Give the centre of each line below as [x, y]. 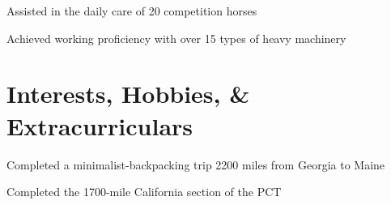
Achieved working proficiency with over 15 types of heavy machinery [176, 38]
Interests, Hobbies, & [128, 94]
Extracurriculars [100, 125]
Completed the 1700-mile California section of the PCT [144, 192]
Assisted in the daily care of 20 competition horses [132, 11]
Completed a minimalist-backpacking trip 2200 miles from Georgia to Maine [196, 164]
